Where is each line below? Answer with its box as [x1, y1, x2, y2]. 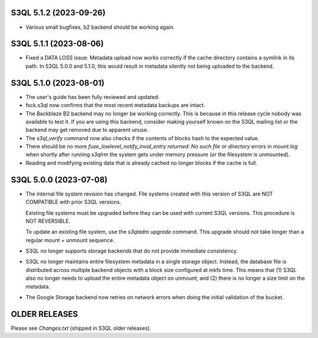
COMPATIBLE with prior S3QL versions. [25, 198, 121, 206]
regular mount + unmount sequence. [25, 236, 115, 244]
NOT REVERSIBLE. [25, 217, 71, 224]
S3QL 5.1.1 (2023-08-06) [11, 39, 104, 49]
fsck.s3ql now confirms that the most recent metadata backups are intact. [25, 102, 206, 109]
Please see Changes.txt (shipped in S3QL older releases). [11, 324, 151, 332]
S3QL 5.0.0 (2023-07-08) [11, 174, 108, 185]
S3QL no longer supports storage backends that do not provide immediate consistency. [25, 247, 238, 254]
